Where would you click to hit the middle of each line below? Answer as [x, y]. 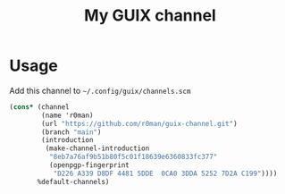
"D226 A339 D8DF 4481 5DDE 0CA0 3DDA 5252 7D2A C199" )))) [165, 173]
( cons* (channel [39, 107]
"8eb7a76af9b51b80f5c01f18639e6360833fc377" [133, 157]
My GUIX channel [150, 16]
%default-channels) [73, 181]
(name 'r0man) [67, 115]
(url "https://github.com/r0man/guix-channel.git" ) [140, 123]
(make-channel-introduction [97, 148]
